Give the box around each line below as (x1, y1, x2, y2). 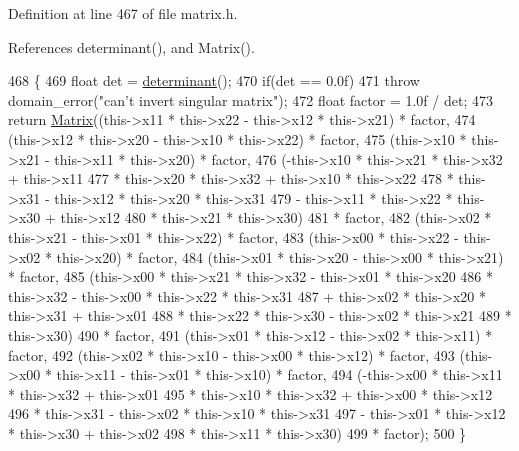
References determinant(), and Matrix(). (8, 36, 255, 57)
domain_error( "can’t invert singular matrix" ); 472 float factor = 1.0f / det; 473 (8, 89, 493, 110)
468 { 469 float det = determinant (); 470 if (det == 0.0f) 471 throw (8, 70, 420, 91)
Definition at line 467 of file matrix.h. (8, 3, 238, 23)
